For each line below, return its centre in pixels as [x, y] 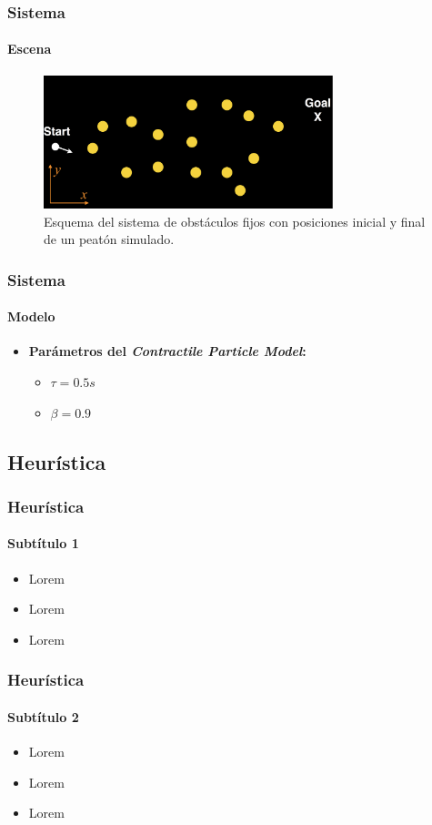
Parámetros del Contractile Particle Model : [167, 351]
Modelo [31, 316]
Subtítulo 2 [43, 716]
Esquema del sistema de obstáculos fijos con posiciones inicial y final [235, 221]
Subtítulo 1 [43, 543]
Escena [30, 49]
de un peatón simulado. [109, 239]
